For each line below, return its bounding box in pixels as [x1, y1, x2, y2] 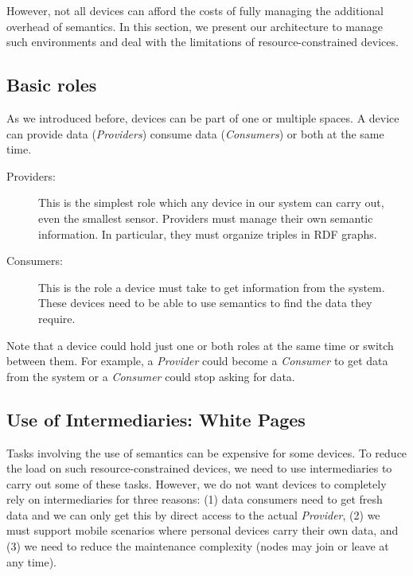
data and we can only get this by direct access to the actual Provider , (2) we [6, 506, 380, 523]
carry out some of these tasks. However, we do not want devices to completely [6, 475, 387, 492]
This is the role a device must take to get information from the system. [38, 278, 385, 295]
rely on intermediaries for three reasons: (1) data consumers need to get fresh [6, 491, 383, 508]
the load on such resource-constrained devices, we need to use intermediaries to [6, 460, 392, 477]
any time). [6, 553, 56, 570]
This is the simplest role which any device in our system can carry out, [38, 194, 384, 211]
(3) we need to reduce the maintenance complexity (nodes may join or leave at [6, 538, 389, 555]
